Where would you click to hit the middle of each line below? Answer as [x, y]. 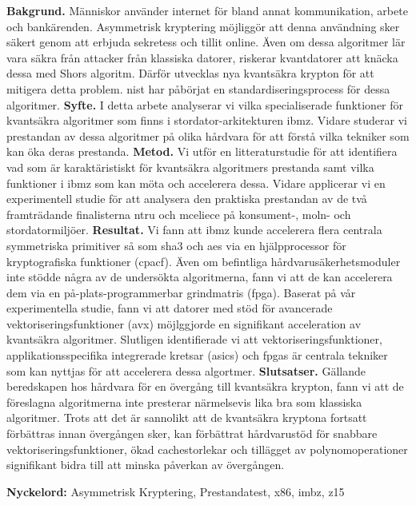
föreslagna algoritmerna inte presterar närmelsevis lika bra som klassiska [184, 402]
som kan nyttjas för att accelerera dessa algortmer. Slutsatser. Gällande [186, 370]
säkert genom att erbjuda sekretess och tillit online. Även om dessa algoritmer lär [206, 42]
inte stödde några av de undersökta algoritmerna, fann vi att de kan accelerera [200, 277]
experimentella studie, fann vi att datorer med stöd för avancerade [170, 308]
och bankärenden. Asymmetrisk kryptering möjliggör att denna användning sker [203, 26]
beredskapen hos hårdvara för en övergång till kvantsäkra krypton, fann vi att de [205, 386]
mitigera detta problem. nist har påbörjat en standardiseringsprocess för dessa [198, 88]
